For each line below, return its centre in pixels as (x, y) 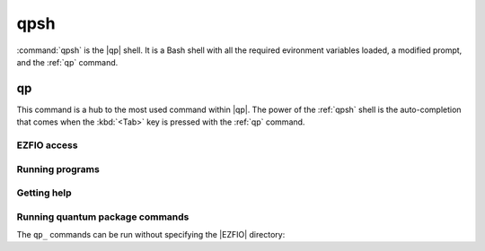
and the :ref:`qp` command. (67, 62)
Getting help (44, 193)
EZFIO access (47, 145)
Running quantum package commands (103, 217)
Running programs (58, 169)
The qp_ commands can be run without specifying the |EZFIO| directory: (151, 235)
